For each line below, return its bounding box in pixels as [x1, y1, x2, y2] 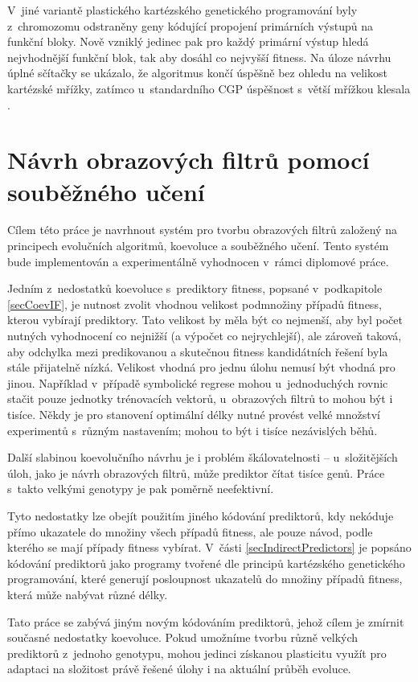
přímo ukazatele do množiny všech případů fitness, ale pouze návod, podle [7, 523, 373, 540]
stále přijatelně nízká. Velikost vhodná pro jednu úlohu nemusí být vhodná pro [7, 359, 395, 376]
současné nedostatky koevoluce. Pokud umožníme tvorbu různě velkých [7, 629, 359, 646]
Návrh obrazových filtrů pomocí [7, 143, 370, 176]
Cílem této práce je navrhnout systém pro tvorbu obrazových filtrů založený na [7, 221, 397, 238]
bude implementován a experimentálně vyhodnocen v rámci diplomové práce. [7, 253, 389, 269]
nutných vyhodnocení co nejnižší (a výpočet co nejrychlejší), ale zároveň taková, [7, 327, 402, 344]
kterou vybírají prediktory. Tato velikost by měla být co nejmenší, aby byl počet [7, 311, 403, 328]
